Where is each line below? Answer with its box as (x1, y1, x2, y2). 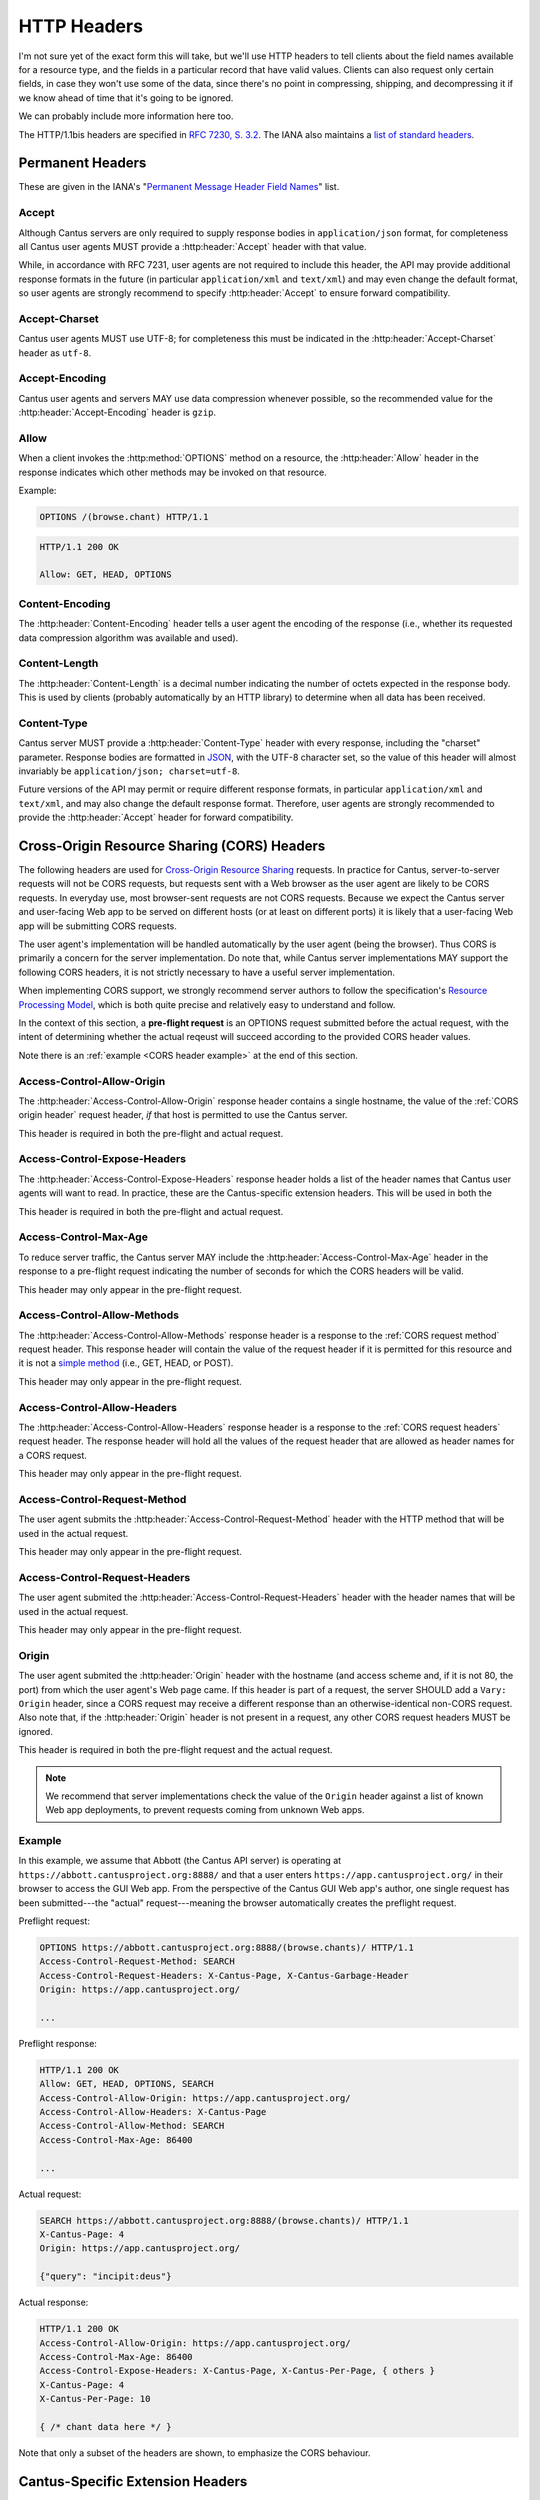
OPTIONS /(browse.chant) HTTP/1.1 (39, 511, 209, 523)
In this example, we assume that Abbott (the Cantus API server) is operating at (18, 1855, 342, 1867)
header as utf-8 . (18, 346, 92, 359)
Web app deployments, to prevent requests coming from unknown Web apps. (45, 1804, 365, 1816)
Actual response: (18, 2296, 89, 2309)
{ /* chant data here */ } (39, 2421, 172, 2432)
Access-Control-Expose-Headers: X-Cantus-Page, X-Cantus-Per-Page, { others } (39, 2365, 435, 2377)
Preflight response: (18, 2037, 97, 2049)
